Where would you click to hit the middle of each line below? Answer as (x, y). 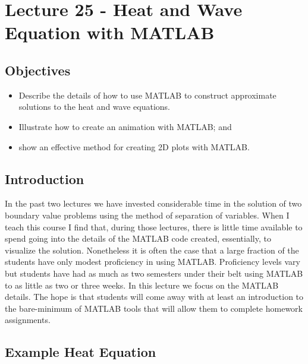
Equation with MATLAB (110, 32)
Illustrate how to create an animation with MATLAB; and (125, 126)
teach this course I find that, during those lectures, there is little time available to (154, 227)
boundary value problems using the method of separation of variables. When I (147, 215)
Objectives (38, 70)
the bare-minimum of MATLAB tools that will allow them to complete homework (154, 308)
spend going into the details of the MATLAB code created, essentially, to (138, 238)
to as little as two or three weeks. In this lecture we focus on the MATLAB (142, 285)
